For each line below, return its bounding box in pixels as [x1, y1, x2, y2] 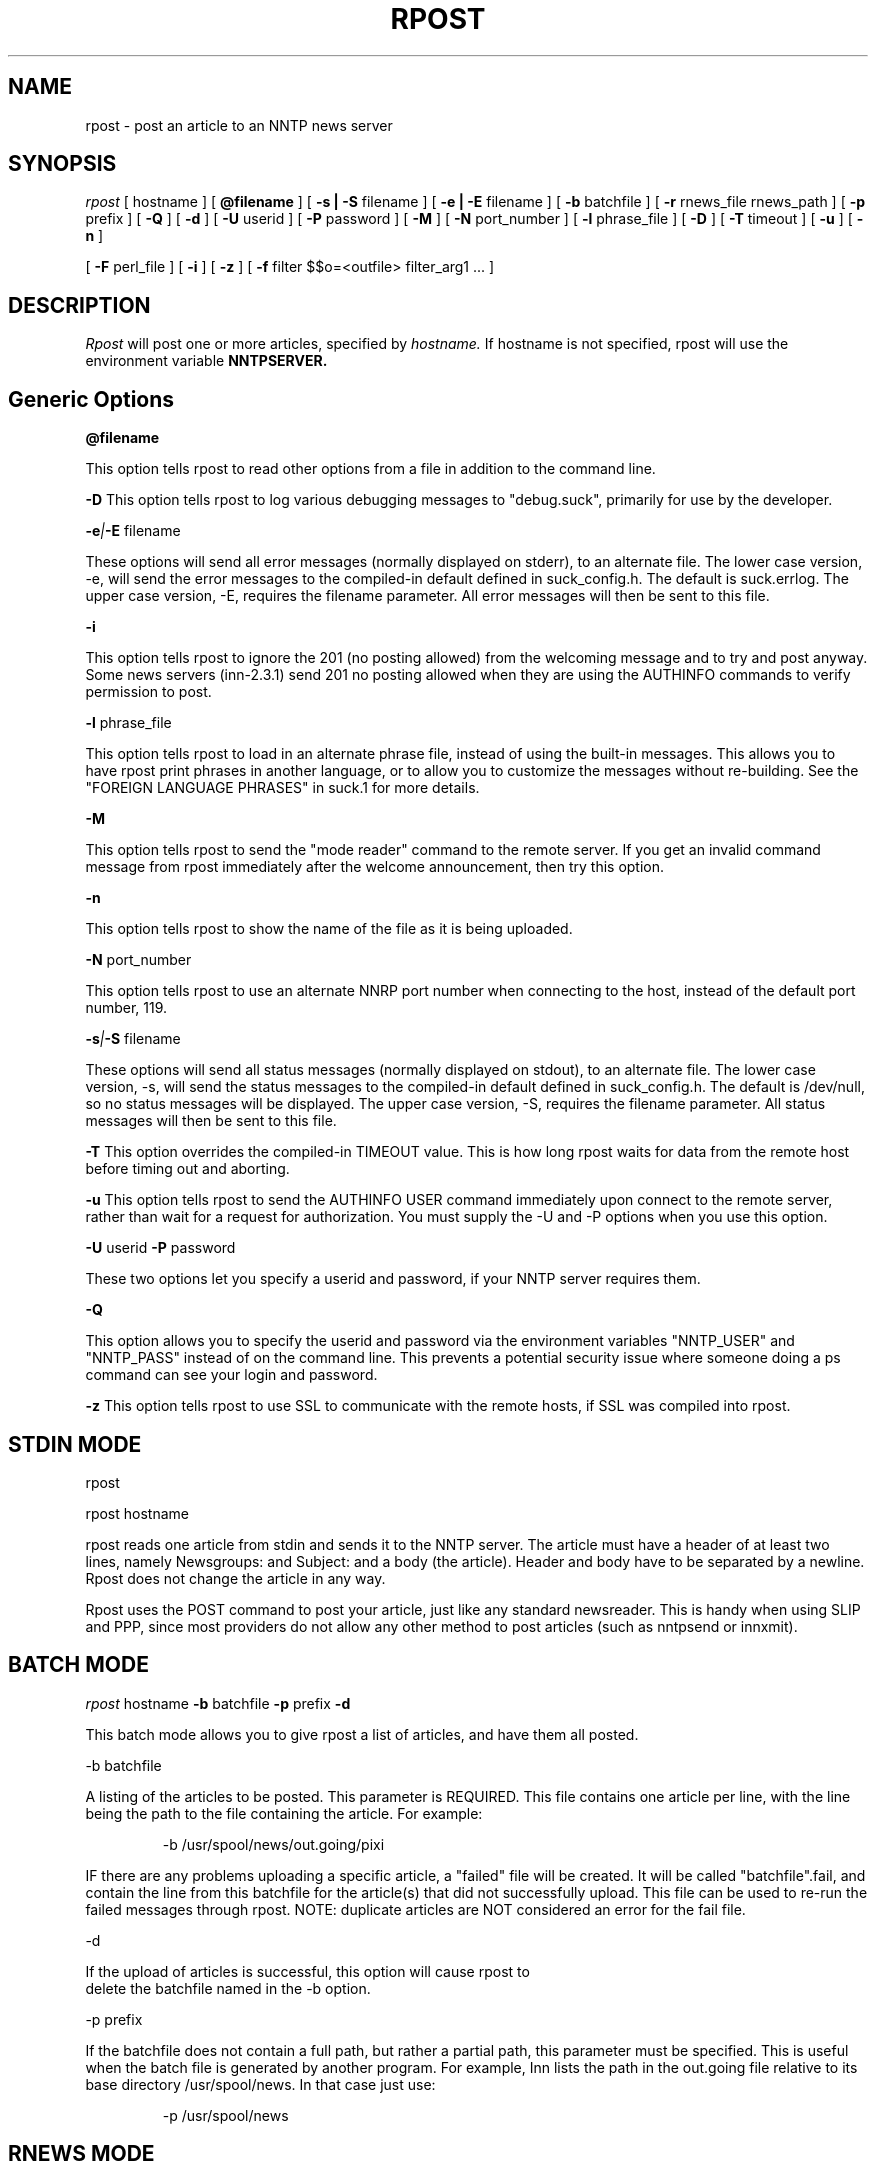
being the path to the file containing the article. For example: [85, 1804, 483, 1822]
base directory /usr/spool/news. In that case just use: [85, 2075, 436, 2093]
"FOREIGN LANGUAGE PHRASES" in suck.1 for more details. [85, 779, 480, 797]
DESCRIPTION [8, 292, 151, 318]
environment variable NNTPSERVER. [85, 352, 328, 370]
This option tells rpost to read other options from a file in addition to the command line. [85, 460, 656, 478]
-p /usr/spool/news [162, 2106, 289, 2124]
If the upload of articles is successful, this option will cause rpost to [85, 1962, 530, 1980]
